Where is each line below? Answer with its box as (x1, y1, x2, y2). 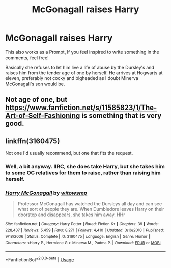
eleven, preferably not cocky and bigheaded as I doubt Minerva (5, 75, 138, 81)
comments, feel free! (5, 55, 49, 61)
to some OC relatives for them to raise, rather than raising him (5, 169, 161, 176)
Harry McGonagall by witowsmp (5, 189, 88, 196)
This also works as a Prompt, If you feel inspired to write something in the (5, 49, 159, 55)
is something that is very (81, 111, 162, 120)
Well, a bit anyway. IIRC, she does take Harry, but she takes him (5, 163, 165, 170)
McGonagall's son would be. (5, 81, 65, 87)
